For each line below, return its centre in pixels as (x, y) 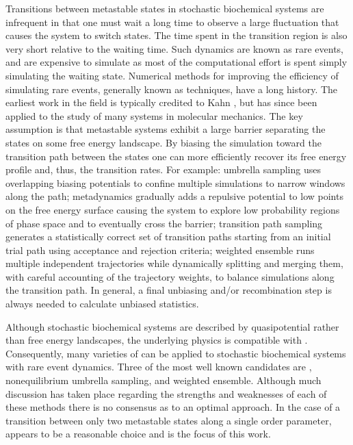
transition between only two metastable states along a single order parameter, (169, 420)
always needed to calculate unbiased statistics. (102, 304)
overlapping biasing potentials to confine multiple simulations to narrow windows (175, 182)
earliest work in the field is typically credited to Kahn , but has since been (161, 102)
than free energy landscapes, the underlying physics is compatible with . (157, 340)
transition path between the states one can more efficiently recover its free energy (176, 156)
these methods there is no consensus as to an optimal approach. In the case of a (173, 407)
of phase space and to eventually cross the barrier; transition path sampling (164, 223)
